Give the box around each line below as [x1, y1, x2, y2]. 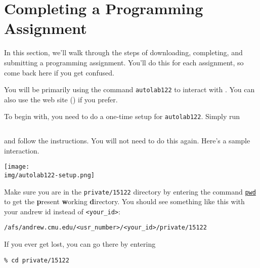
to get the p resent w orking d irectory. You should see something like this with [4, 196, 245, 207]
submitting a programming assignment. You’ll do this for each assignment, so [4, 57, 244, 67]
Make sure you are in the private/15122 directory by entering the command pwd [4, 186, 256, 197]
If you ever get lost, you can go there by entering [4, 239, 156, 249]
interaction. [4, 145, 39, 156]
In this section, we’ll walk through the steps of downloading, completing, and [4, 47, 243, 58]
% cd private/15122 [4, 256, 69, 264]
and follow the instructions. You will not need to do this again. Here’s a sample [4, 135, 250, 145]
